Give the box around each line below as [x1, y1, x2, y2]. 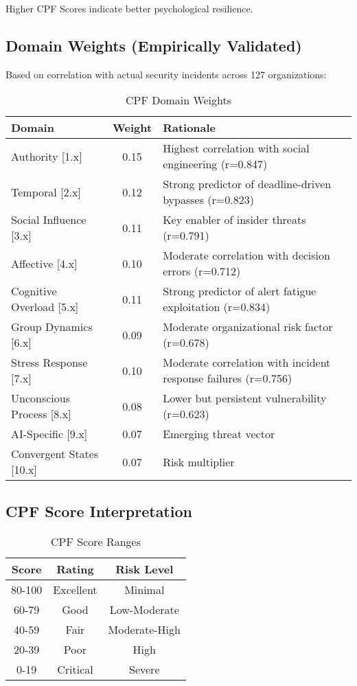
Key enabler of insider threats [163, 211, 306, 228]
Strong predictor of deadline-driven [163, 176, 332, 192]
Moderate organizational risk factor [163, 319, 333, 335]
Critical [57, 661, 93, 677]
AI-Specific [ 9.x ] [11, 426, 88, 442]
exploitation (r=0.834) [163, 299, 270, 315]
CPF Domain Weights [125, 92, 232, 108]
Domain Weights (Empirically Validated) [5, 34, 302, 56]
